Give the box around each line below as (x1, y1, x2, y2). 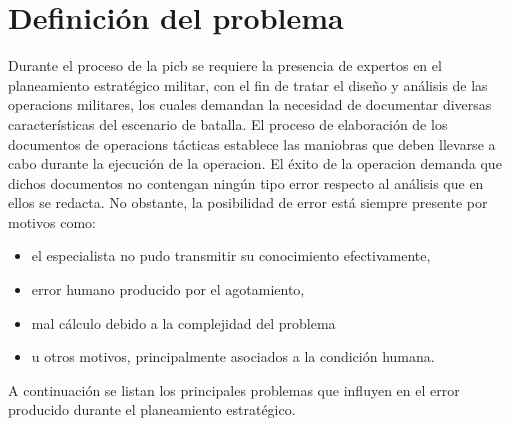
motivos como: (8, 211, 96, 232)
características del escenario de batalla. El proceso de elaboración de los (8, 113, 448, 134)
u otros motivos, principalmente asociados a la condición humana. (31, 346, 435, 367)
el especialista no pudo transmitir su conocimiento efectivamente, (31, 245, 431, 266)
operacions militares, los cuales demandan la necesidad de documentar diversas (8, 94, 492, 115)
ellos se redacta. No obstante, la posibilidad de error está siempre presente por (8, 192, 488, 213)
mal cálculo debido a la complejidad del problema (31, 312, 336, 333)
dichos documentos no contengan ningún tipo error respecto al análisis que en (8, 172, 484, 193)
